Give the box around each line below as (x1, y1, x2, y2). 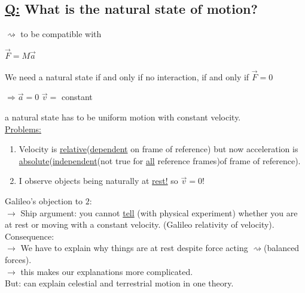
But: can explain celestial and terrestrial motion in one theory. (5, 277, 234, 289)
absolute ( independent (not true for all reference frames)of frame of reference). (19, 154, 301, 167)
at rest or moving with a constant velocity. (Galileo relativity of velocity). (5, 218, 274, 231)
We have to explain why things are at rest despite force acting (20, 241, 248, 254)
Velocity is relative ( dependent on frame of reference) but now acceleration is (19, 143, 298, 155)
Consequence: (5, 229, 54, 242)
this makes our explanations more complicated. (20, 265, 193, 277)
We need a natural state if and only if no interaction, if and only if (5, 70, 249, 83)
